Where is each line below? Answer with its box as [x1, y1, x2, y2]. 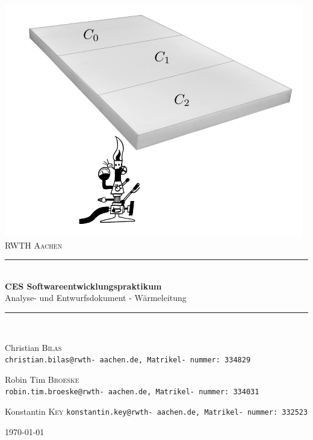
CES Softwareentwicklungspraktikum [5, 279, 162, 292]
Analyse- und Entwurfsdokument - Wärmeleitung [5, 291, 187, 304]
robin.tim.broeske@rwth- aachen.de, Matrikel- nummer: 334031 [5, 388, 259, 397]
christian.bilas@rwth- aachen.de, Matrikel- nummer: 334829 [5, 356, 251, 365]
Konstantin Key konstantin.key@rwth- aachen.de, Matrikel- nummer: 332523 [5, 405, 308, 418]
